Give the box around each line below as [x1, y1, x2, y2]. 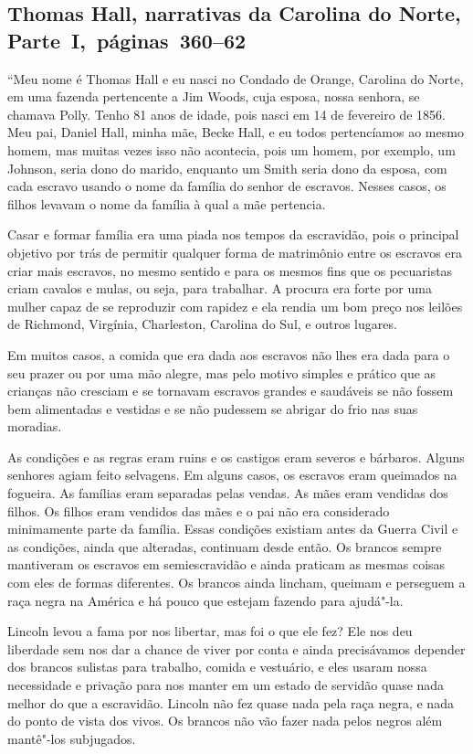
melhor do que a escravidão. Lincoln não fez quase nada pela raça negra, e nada [7, 693, 454, 712]
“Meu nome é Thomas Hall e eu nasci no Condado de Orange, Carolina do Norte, [7, 69, 464, 88]
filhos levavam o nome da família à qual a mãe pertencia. [7, 194, 326, 213]
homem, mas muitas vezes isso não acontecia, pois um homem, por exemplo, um [7, 140, 456, 159]
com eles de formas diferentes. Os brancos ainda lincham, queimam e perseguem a [7, 573, 466, 592]
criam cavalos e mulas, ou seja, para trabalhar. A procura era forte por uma [7, 279, 432, 298]
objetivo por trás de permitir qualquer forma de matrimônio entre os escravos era [7, 242, 463, 261]
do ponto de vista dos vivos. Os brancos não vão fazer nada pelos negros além [7, 711, 443, 730]
